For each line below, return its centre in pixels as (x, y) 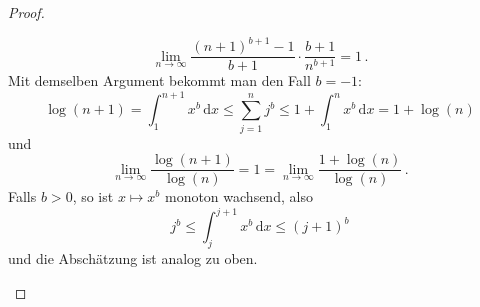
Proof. (26, 12)
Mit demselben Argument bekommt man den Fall (159, 80)
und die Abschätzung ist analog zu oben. (133, 258)
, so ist (93, 196)
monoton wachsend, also (238, 196)
